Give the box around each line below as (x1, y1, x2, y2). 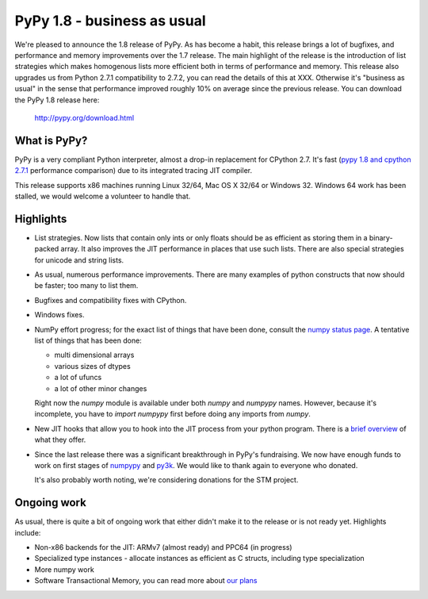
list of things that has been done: (34, 336, 142, 345)
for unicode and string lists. (34, 255, 124, 265)
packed (34, 244, 59, 254)
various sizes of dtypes (54, 361, 131, 371)
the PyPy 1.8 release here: (14, 95, 100, 105)
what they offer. (34, 435, 86, 444)
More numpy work (34, 564, 94, 574)
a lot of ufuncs (54, 373, 102, 382)
